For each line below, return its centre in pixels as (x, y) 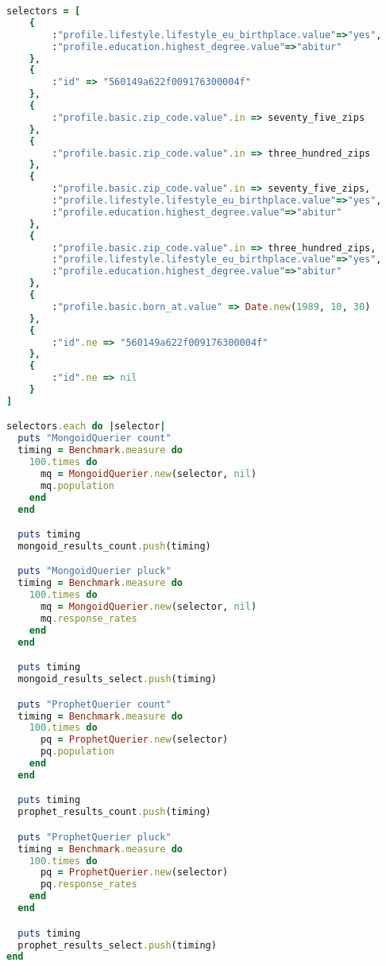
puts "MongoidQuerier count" (95, 438)
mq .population (77, 485)
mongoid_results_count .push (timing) (114, 546)
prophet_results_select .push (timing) (117, 945)
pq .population (77, 752)
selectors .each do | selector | (86, 427)
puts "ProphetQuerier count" (95, 704)
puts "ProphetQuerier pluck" (95, 837)
